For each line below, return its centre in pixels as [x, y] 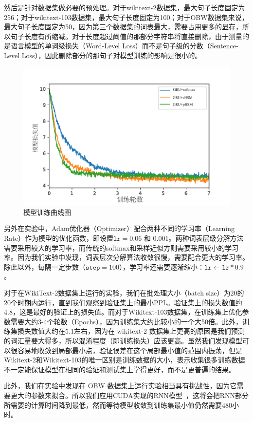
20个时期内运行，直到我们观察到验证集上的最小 [79, 302]
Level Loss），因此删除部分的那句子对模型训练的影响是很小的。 [103, 55]
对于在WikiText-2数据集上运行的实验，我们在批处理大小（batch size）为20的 [124, 292]
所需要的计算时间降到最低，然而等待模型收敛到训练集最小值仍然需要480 [118, 405]
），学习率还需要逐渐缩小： [162, 266]
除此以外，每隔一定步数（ [45, 266]
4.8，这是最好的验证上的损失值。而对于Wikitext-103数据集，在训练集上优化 [123, 312]
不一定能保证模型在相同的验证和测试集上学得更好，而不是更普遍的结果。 [120, 369]
